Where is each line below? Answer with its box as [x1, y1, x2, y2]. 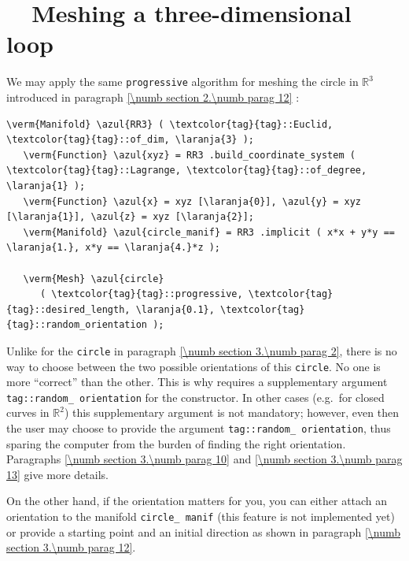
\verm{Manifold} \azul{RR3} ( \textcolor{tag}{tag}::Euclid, [6, 118, 333, 130]
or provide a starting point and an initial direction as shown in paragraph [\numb [6, 523, 401, 540]
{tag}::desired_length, [6, 303, 131, 315]
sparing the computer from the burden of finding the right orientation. [6, 435, 346, 451]
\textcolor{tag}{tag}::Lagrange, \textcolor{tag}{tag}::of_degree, [6, 165, 367, 176]
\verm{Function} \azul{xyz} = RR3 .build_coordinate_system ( [23, 149, 356, 161]
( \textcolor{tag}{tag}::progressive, [39, 288, 243, 300]
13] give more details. [6, 466, 109, 482]
